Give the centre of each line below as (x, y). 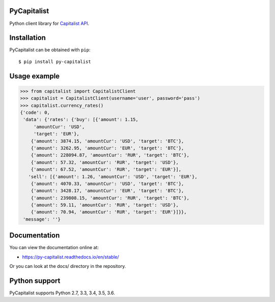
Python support (35, 280)
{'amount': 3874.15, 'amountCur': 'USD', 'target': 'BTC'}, (107, 141)
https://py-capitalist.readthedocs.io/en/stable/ (71, 257)
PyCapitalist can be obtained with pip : (50, 50)
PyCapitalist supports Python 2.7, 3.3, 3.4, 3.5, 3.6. (62, 293)
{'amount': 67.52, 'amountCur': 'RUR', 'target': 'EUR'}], (106, 170)
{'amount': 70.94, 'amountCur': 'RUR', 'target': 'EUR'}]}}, (109, 212)
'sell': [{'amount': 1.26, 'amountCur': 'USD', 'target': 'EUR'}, (113, 176)
